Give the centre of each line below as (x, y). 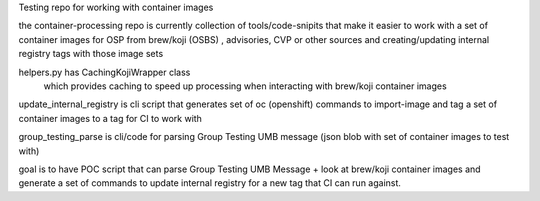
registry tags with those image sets (91, 54)
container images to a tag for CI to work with (110, 118)
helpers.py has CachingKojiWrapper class (104, 72)
